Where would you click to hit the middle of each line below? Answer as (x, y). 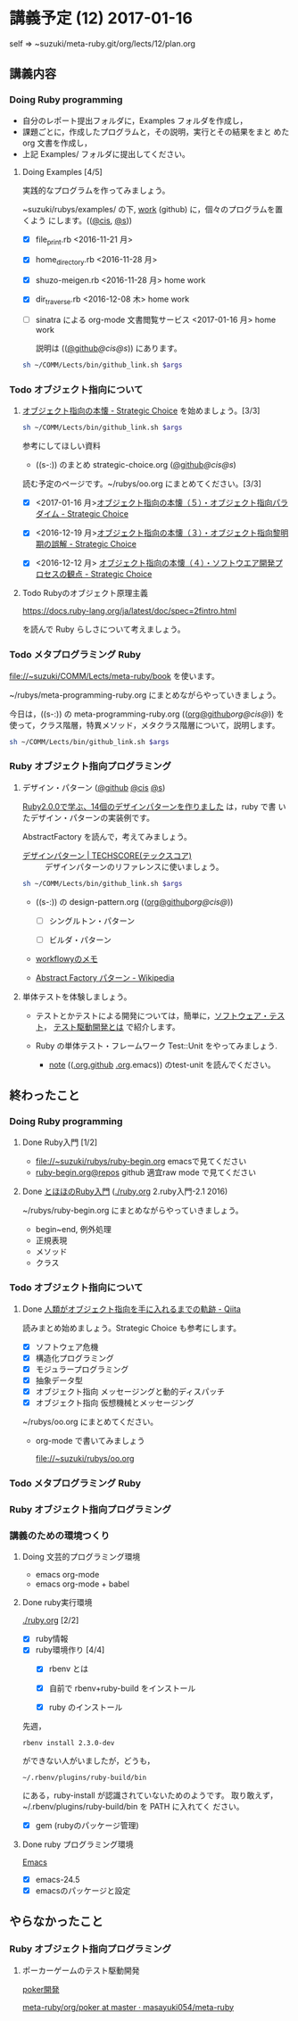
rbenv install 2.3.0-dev (68, 1743)
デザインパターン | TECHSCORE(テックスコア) (107, 855)
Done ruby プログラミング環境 (78, 1844)
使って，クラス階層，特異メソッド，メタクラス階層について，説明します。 (145, 725)
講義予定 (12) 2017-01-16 (101, 18)
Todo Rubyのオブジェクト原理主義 (85, 593)
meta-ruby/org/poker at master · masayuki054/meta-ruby (128, 2007)
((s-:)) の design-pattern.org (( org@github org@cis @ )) (134, 901)
